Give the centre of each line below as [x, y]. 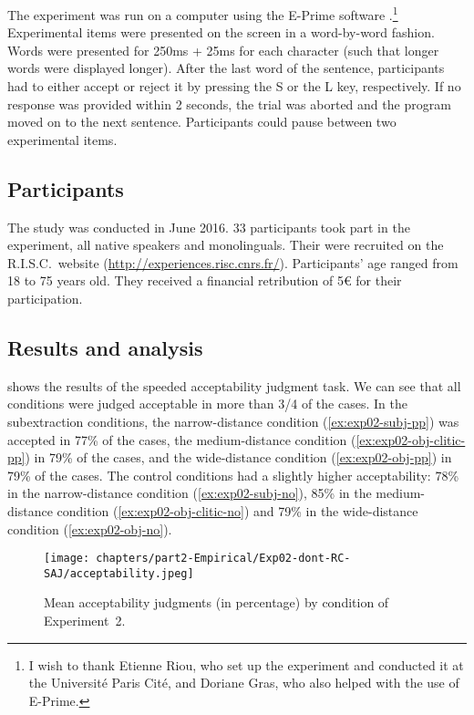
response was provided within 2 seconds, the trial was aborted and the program [229, 104]
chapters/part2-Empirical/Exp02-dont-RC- [223, 559]
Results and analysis [105, 347]
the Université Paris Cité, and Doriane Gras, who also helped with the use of [244, 683]
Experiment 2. [85, 621]
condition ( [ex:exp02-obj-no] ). [90, 528]
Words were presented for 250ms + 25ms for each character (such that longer [223, 50]
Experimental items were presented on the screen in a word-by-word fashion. [221, 32]
